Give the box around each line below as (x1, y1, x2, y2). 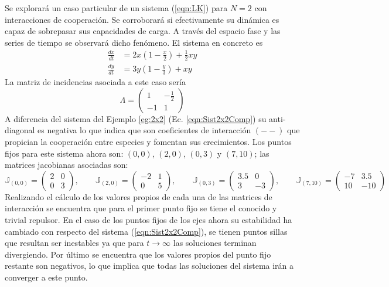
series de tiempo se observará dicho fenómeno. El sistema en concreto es (5, 36, 263, 48)
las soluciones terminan (173, 237, 257, 249)
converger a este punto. (5, 271, 88, 283)
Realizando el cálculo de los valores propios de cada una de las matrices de (5, 190, 272, 202)
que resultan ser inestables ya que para (5, 237, 144, 249)
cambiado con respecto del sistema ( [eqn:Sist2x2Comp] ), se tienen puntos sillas (5, 225, 288, 237)
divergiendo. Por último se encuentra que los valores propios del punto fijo (5, 248, 271, 260)
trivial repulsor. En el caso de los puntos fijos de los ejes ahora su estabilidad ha (5, 214, 292, 226)
